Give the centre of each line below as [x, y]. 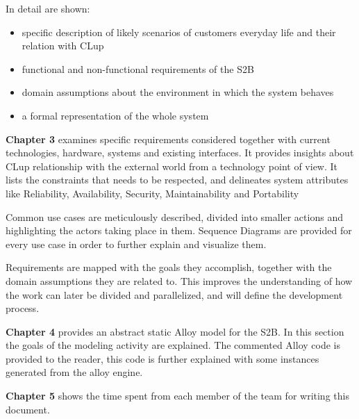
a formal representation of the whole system [115, 115]
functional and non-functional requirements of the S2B [138, 68]
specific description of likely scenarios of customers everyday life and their [179, 32]
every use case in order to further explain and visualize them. [136, 244]
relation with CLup [63, 46]
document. [28, 409]
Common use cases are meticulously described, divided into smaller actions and [174, 216]
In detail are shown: [48, 8]
